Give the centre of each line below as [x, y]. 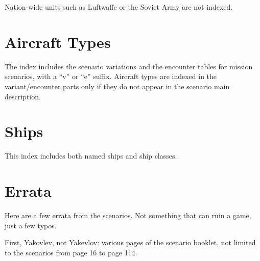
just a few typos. [31, 225]
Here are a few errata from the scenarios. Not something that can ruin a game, [128, 215]
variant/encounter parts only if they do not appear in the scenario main [117, 86]
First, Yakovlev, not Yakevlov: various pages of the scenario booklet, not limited [130, 242]
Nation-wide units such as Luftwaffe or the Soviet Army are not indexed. [119, 7]
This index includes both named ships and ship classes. [91, 156]
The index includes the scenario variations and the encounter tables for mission [129, 66]
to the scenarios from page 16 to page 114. [71, 252]
